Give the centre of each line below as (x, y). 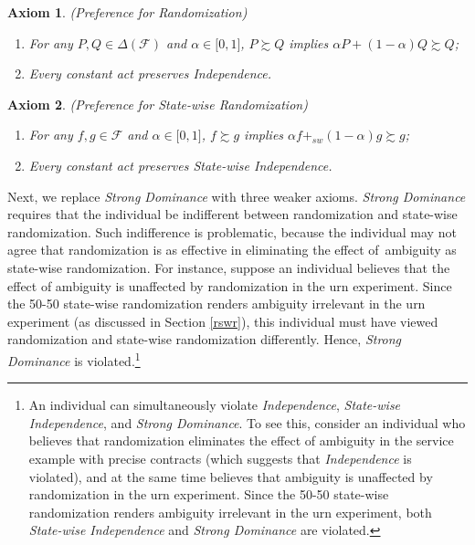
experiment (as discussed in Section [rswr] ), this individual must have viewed (223, 321)
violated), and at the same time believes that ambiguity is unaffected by (231, 476)
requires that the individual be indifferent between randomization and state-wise (232, 214)
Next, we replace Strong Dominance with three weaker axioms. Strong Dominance (237, 196)
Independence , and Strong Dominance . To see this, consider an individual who (247, 422)
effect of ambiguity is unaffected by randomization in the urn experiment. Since (230, 285)
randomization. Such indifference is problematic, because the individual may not (232, 231)
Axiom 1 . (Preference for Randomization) (127, 12)
